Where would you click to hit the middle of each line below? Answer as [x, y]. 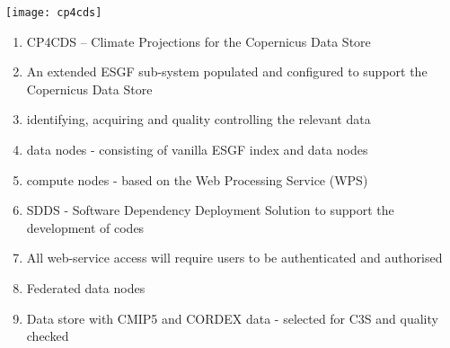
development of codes [85, 227]
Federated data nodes [86, 288]
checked [48, 336]
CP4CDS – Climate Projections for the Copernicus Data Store [199, 41]
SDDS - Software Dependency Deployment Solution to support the [210, 210]
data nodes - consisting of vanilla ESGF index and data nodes [197, 150]
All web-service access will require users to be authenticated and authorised [234, 258]
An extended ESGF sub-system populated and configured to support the [227, 71]
